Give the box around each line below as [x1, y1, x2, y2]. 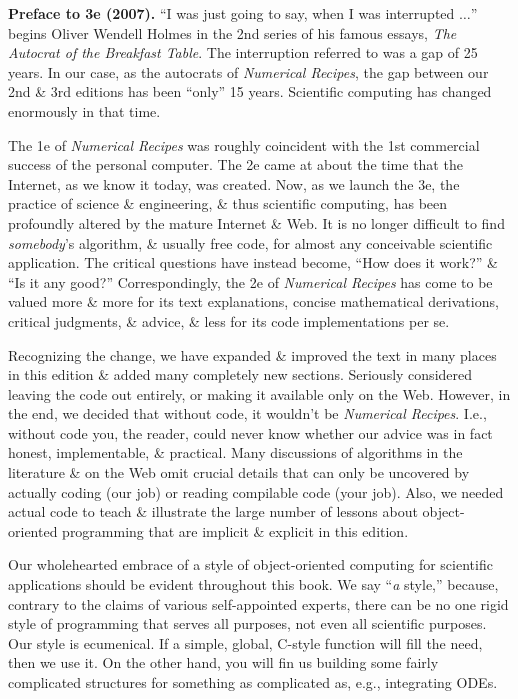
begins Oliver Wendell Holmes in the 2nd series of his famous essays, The [8, 22, 457, 43]
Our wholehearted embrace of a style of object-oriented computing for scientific [8, 554, 493, 575]
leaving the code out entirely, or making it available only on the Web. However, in [8, 383, 511, 404]
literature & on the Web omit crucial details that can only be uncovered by [8, 462, 470, 483]
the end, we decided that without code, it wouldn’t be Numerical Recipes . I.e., [8, 403, 487, 424]
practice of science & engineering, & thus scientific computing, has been [8, 193, 448, 214]
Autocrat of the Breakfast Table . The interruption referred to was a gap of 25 [8, 42, 478, 63]
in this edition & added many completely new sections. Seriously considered [8, 364, 473, 385]
